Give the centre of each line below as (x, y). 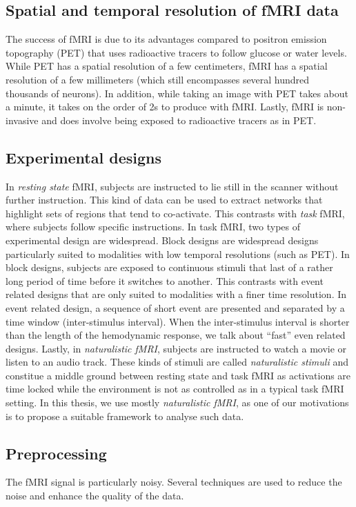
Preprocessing (56, 453)
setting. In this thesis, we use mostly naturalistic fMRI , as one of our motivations (177, 402)
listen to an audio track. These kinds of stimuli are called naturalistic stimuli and (177, 362)
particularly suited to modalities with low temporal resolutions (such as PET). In (178, 254)
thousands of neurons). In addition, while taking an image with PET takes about (177, 93)
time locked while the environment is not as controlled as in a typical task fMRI (175, 389)
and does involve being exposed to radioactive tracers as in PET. (179, 120)
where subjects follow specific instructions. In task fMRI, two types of (153, 227)
